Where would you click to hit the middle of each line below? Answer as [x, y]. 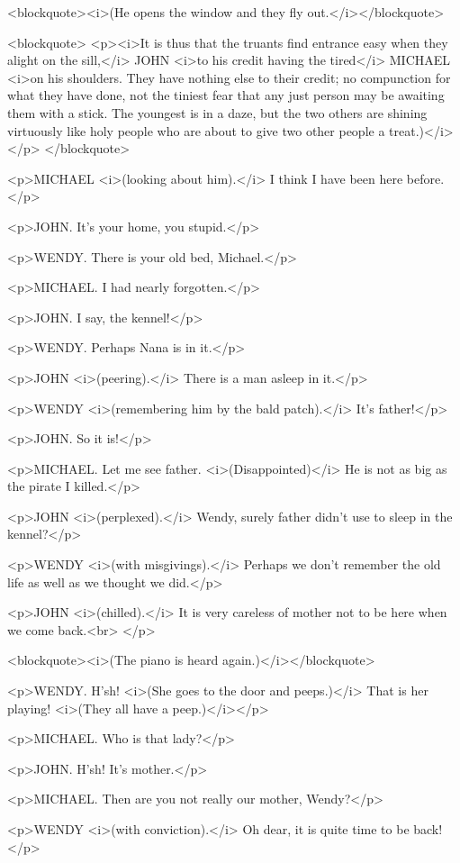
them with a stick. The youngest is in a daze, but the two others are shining [217, 112]
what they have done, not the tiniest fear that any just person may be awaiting [226, 95]
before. [425, 178]
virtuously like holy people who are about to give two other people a [196, 130]
